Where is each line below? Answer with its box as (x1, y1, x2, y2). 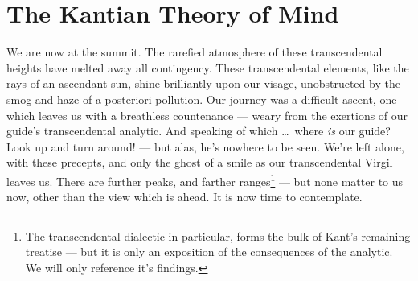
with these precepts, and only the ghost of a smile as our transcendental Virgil (6, 154, 393, 171)
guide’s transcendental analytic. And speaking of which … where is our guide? (6, 122, 391, 139)
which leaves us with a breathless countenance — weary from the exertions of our (6, 106, 408, 123)
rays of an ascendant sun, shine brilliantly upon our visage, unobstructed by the (6, 75, 400, 92)
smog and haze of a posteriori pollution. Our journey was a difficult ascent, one (6, 90, 397, 107)
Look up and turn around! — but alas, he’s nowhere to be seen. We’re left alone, (6, 138, 404, 155)
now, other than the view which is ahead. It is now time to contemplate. (6, 188, 363, 205)
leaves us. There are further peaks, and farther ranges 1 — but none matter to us (6, 170, 404, 189)
